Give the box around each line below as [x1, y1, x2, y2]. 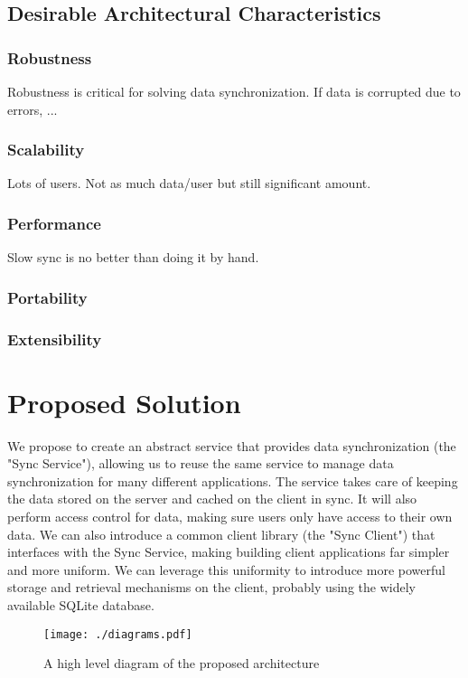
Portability [7, 286, 88, 308]
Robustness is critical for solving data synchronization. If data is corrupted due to [7, 82, 461, 100]
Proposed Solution [7, 383, 241, 420]
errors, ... [7, 99, 58, 118]
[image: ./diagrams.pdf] [43, 627, 192, 641]
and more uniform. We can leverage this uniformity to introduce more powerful [7, 560, 445, 579]
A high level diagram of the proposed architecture [43, 654, 320, 673]
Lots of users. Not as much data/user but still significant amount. [7, 174, 371, 193]
